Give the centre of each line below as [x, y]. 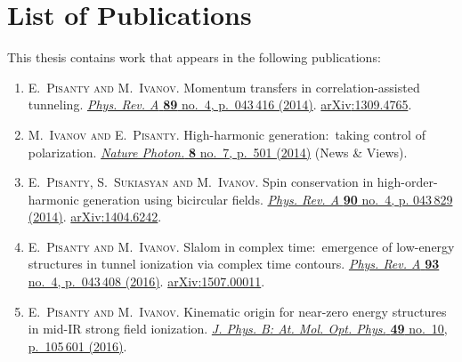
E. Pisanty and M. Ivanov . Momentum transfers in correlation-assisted [224, 87]
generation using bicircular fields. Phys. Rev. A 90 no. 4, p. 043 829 [268, 199]
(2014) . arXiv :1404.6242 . [95, 217]
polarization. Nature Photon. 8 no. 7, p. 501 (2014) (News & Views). [218, 152]
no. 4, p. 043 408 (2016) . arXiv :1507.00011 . [146, 282]
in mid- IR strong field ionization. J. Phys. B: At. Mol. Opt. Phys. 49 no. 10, [238, 329]
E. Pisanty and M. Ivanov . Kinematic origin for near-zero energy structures [237, 311]
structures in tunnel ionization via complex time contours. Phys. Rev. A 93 [234, 264]
